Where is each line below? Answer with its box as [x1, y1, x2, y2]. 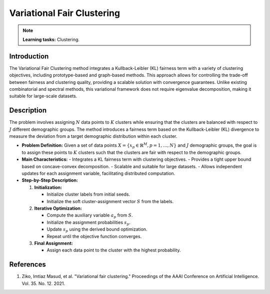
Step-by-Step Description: [21, 177, 78, 183]
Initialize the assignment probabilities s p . [46, 219, 131, 227]
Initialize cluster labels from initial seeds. [46, 191, 130, 197]
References [9, 260, 46, 269]
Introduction [9, 52, 49, 60]
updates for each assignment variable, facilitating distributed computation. [21, 170, 175, 177]
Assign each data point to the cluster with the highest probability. [46, 247, 181, 253]
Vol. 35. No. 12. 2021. [21, 280, 65, 287]
